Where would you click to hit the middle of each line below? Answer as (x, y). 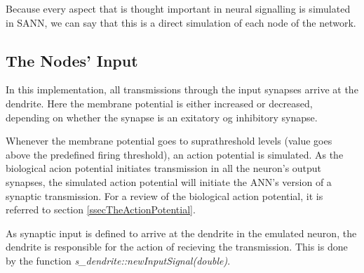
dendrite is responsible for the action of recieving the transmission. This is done (177, 247)
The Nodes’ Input (72, 60)
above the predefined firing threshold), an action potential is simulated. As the (175, 154)
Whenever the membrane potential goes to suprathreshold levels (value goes (169, 141)
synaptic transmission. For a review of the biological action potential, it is (164, 195)
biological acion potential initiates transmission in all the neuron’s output (164, 168)
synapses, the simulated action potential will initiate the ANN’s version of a (169, 181)
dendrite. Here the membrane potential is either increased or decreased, (159, 103)
